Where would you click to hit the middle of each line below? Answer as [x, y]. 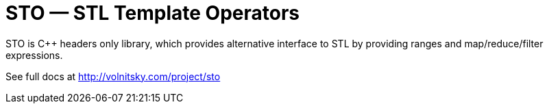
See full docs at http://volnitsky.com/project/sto [113, 76]
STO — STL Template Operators [152, 13]
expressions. [34, 55]
